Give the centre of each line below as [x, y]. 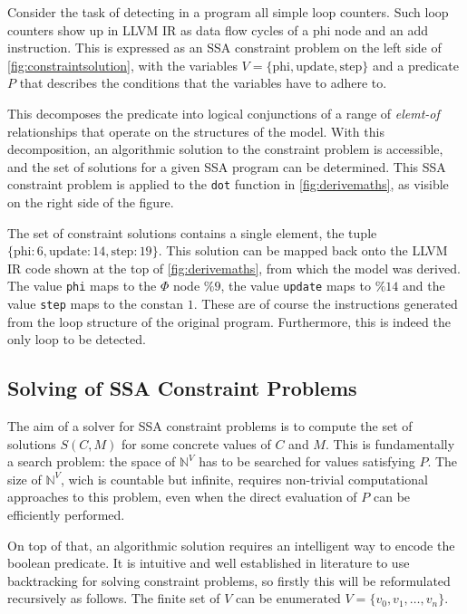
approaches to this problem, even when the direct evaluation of [182, 497]
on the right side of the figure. [91, 202]
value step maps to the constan [96, 304]
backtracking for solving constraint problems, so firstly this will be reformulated [229, 580]
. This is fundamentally [390, 443]
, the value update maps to [296, 286]
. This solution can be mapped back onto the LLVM [303, 250]
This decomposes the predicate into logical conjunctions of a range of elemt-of [224, 113]
